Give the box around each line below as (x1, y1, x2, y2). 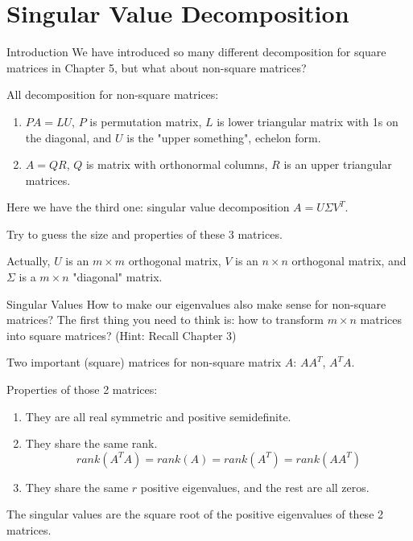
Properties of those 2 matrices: (6, 381, 158, 398)
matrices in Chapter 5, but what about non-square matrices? (6, 59, 307, 76)
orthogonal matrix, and (291, 252, 407, 269)
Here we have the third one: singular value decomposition (6, 199, 290, 215)
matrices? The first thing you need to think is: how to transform (6, 311, 324, 328)
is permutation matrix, (89, 113, 202, 129)
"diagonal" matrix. (72, 268, 163, 285)
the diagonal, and (25, 129, 112, 145)
